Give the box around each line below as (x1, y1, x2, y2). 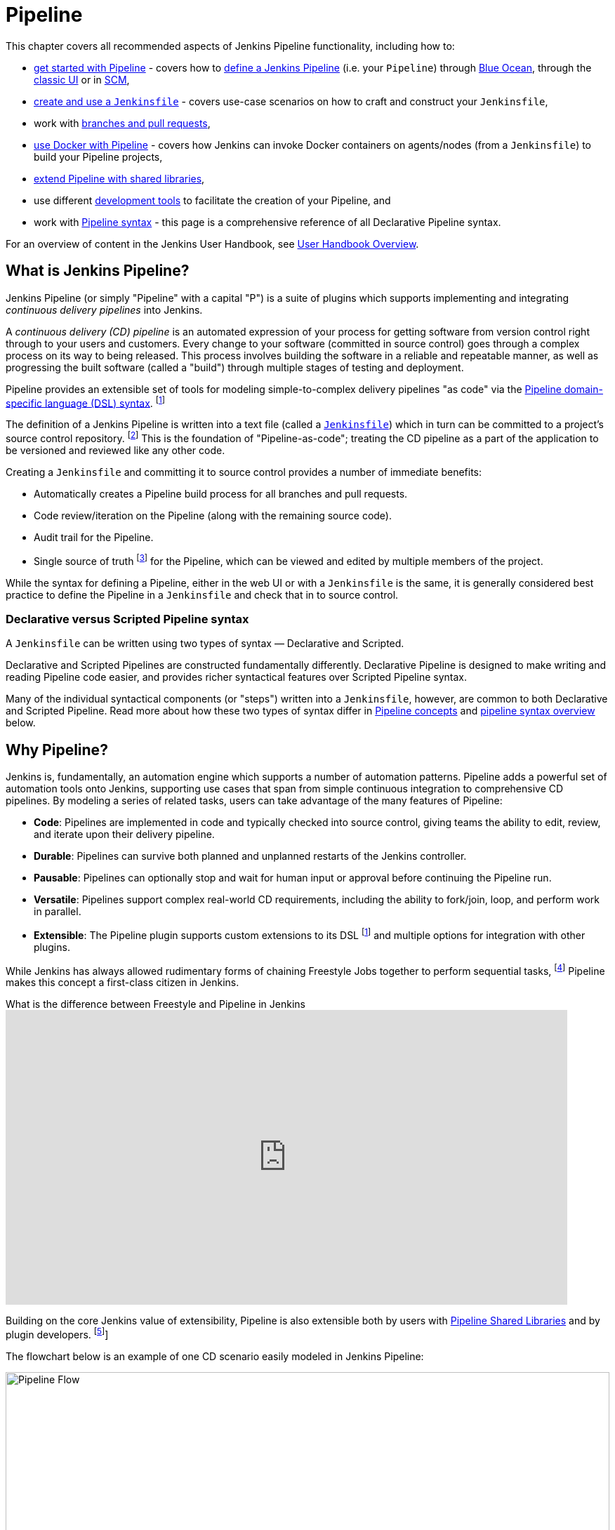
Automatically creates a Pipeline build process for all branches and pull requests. (34, 487, 408, 500)
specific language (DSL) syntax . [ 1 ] (6, 394, 166, 409)
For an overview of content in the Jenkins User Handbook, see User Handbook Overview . (6, 237, 419, 250)
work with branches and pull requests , (34, 117, 211, 129)
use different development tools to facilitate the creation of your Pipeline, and (34, 194, 391, 206)
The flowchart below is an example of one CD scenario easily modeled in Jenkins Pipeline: (6, 1350, 424, 1363)
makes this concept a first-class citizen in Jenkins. (6, 976, 239, 989)
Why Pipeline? (6, 740, 108, 759)
